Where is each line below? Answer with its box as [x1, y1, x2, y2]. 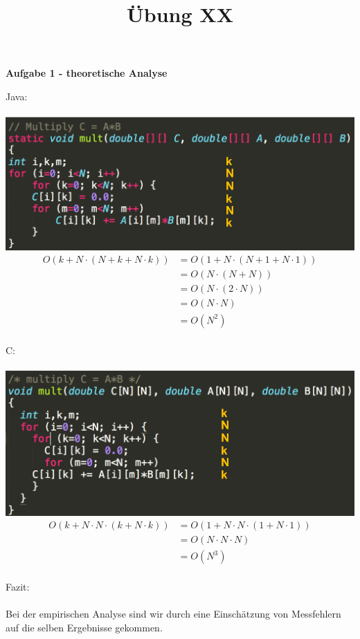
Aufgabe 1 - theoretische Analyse [6, 66, 168, 80]
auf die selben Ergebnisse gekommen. [6, 620, 163, 634]
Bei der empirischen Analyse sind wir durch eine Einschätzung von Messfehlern [6, 606, 341, 621]
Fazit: [6, 579, 30, 593]
